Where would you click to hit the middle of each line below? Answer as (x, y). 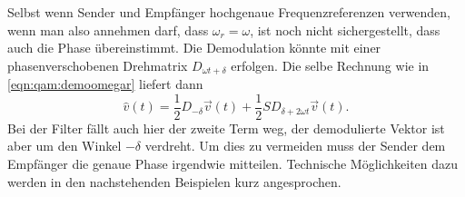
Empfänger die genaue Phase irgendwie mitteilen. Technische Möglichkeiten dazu (233, 164)
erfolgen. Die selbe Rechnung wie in (330, 65)
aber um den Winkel (64, 146)
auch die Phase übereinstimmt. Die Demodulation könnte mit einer (194, 48)
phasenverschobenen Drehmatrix (98, 65)
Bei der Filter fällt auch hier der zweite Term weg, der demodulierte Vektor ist (226, 128)
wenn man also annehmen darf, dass (108, 30)
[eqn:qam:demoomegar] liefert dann (105, 84)
